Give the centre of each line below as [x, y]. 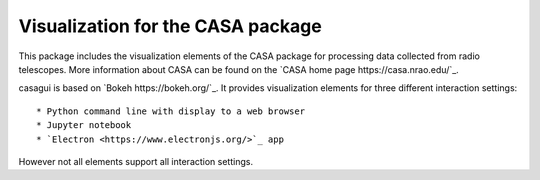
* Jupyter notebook [84, 125]
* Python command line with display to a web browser [170, 111]
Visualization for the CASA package [170, 26]
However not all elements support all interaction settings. [136, 161]
